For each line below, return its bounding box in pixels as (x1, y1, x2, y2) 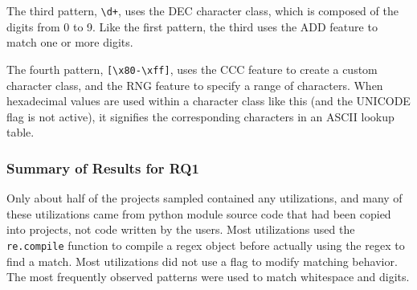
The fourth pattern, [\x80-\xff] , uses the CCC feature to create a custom (6, 60, 378, 77)
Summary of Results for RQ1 (6, 157, 199, 178)
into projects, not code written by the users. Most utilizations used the (6, 221, 355, 238)
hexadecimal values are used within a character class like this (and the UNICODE (6, 92, 411, 109)
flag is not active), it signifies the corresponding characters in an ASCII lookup (6, 108, 395, 125)
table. (6, 124, 35, 141)
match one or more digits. (6, 34, 133, 51)
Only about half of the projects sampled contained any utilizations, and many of (6, 190, 403, 206)
